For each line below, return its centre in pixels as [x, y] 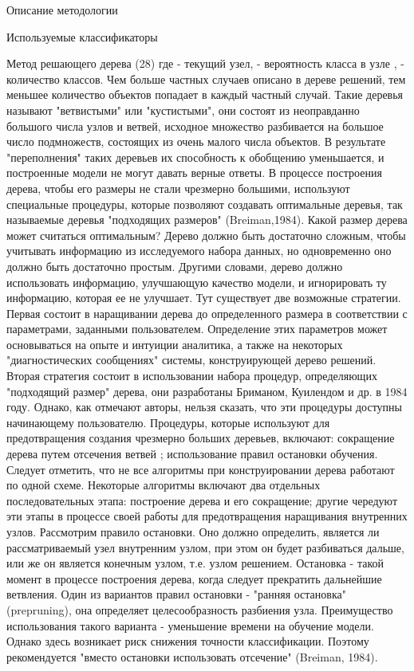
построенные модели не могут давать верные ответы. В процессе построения [194, 173]
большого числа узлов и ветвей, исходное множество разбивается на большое [195, 126]
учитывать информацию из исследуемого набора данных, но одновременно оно [199, 251]
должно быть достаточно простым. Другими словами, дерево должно [175, 266]
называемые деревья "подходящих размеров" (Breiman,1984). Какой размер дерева [207, 220]
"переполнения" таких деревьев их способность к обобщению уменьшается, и [195, 157]
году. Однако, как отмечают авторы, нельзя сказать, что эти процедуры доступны [204, 407]
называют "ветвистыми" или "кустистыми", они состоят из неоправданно [183, 110]
